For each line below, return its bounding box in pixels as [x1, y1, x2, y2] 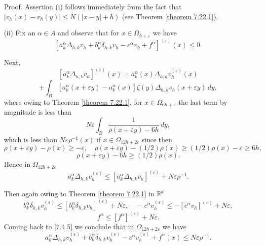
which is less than [4, 134, 57, 144]
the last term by [178, 96, 227, 107]
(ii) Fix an [4, 28, 36, 38]
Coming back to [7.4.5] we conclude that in [4, 221, 134, 231]
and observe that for [58, 28, 119, 38]
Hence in [4, 159, 31, 169]
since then [142, 134, 172, 144]
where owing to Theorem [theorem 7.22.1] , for [4, 96, 143, 107]
